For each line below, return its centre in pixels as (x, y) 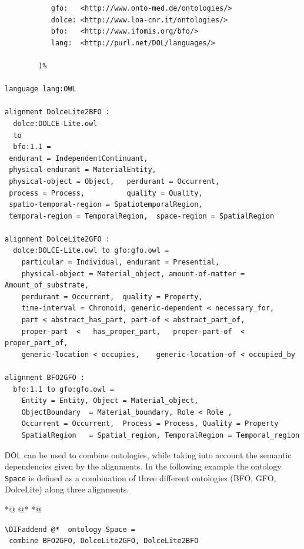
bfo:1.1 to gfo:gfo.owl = (64, 389)
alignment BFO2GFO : (45, 378)
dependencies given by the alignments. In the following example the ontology (143, 466)
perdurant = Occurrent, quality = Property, (112, 297)
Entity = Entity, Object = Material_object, (110, 401)
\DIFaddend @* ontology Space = (70, 529)
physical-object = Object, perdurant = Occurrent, (114, 181)
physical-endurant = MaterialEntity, (83, 170)
